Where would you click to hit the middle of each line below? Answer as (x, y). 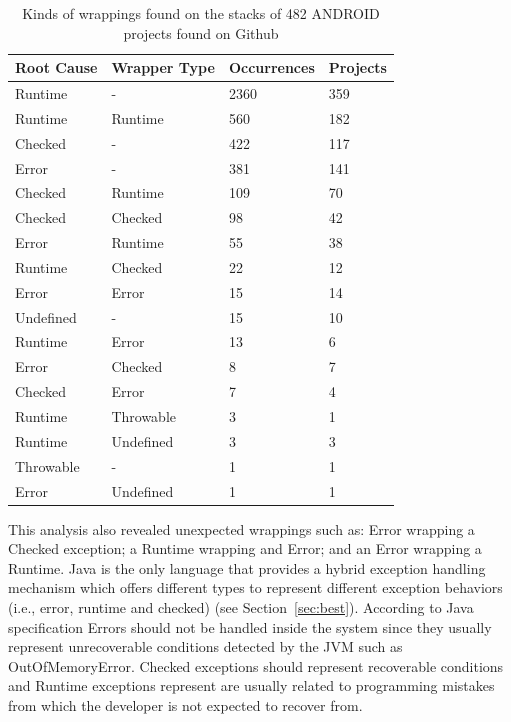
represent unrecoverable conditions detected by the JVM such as (205, 646)
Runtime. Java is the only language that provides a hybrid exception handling (247, 567)
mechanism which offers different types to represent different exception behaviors (255, 587)
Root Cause (56, 67)
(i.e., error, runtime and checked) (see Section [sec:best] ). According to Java (241, 607)
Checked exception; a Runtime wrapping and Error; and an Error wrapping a (245, 548)
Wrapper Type (163, 67)
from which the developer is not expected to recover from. (185, 704)
